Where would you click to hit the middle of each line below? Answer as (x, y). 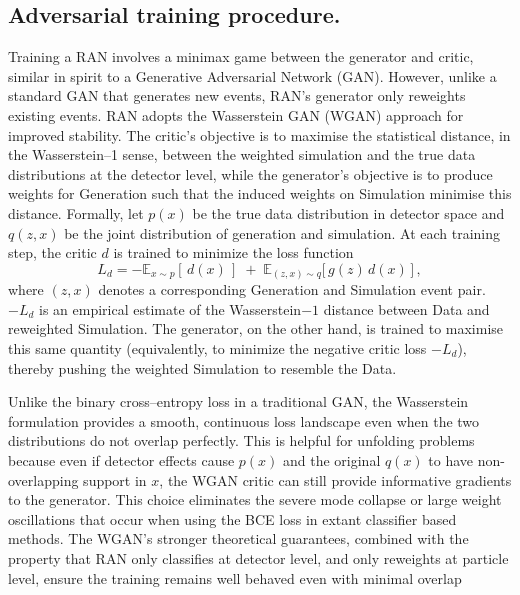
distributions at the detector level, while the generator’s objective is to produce (250, 173)
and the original (332, 460)
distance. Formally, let (76, 212)
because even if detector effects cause (121, 460)
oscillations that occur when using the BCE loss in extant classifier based (232, 518)
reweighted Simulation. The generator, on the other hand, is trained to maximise (256, 328)
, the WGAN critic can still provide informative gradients (335, 479)
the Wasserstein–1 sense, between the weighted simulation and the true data (242, 154)
